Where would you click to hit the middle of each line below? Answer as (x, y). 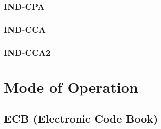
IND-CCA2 (27, 52)
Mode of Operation (71, 87)
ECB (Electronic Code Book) (81, 118)
